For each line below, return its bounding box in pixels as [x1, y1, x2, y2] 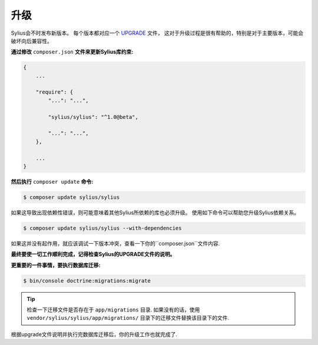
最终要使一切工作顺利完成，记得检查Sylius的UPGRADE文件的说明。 [11, 251, 175, 258]
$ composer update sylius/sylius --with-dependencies [23, 224, 182, 231]
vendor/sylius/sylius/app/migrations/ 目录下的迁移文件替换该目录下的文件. [26, 314, 230, 321]
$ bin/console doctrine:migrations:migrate [23, 277, 151, 284]
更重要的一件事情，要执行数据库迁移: [11, 261, 101, 268]
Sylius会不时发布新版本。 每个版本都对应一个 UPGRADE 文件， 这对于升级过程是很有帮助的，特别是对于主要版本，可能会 [11, 29, 304, 37]
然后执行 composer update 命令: [11, 178, 94, 185]
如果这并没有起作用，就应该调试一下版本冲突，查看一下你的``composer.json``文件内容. [11, 240, 220, 247]
